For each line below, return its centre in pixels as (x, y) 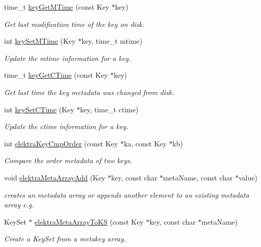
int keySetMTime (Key (40, 41)
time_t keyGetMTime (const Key (57, 7)
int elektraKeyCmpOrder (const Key (61, 143)
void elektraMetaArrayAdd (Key (55, 177)
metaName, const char (198, 177)
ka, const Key (145, 143)
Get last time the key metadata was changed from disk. (89, 92)
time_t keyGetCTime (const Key (56, 75)
